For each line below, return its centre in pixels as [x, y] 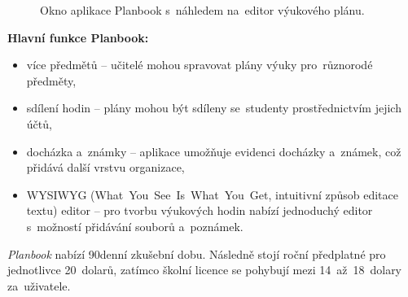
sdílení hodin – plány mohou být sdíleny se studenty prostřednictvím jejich [214, 108]
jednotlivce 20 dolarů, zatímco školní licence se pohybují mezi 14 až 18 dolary [205, 270]
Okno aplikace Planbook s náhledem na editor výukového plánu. [202, 10]
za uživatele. [39, 285]
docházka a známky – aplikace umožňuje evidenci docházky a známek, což [214, 151]
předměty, [51, 80]
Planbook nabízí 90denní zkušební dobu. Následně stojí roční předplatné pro [197, 253]
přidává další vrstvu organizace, [105, 167]
